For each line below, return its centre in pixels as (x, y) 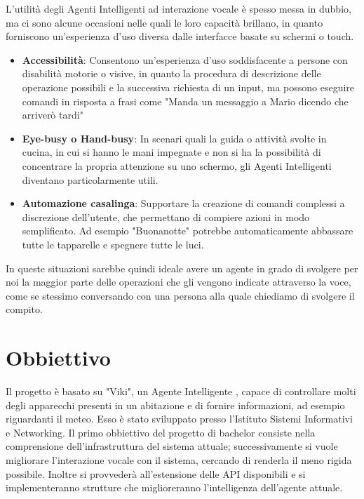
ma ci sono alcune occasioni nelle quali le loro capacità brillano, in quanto (164, 22)
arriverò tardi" (53, 115)
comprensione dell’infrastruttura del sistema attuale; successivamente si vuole (172, 446)
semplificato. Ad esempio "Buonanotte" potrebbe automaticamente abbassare (188, 231)
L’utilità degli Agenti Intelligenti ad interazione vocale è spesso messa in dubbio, (178, 8)
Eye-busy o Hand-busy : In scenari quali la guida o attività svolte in (174, 138)
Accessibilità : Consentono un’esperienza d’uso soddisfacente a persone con (185, 59)
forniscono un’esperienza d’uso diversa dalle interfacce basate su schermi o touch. (180, 36)
